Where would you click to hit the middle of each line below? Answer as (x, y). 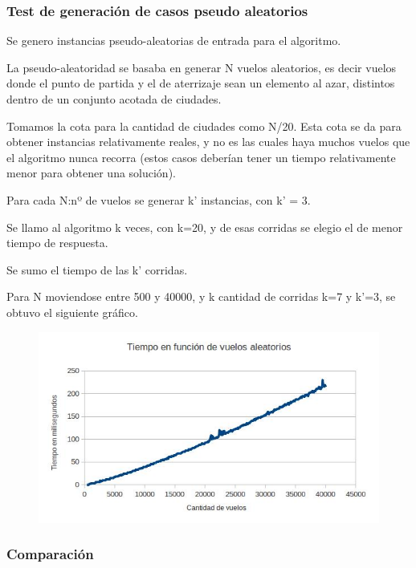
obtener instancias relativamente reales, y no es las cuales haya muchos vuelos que (208, 142)
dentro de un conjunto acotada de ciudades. (114, 99)
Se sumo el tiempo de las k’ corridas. (97, 269)
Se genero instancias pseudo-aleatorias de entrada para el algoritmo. (174, 41)
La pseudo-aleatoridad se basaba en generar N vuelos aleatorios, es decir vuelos (202, 67)
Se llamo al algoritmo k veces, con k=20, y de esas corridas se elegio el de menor (205, 227)
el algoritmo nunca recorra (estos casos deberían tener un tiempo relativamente (201, 157)
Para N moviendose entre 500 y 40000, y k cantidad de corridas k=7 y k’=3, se (201, 296)
